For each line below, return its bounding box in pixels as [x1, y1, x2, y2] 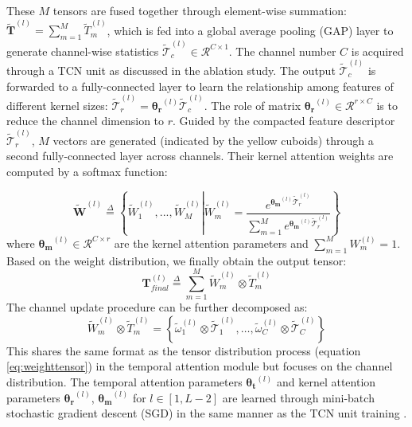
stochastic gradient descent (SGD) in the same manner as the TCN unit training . [6, 405, 407, 421]
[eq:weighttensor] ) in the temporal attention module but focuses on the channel [6, 358, 393, 374]
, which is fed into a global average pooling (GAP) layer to [107, 22, 394, 38]
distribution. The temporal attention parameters [6, 374, 243, 390]
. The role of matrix [204, 96, 301, 113]
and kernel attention [276, 374, 376, 390]
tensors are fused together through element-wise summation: [52, 2, 347, 18]
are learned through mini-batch [222, 389, 375, 405]
